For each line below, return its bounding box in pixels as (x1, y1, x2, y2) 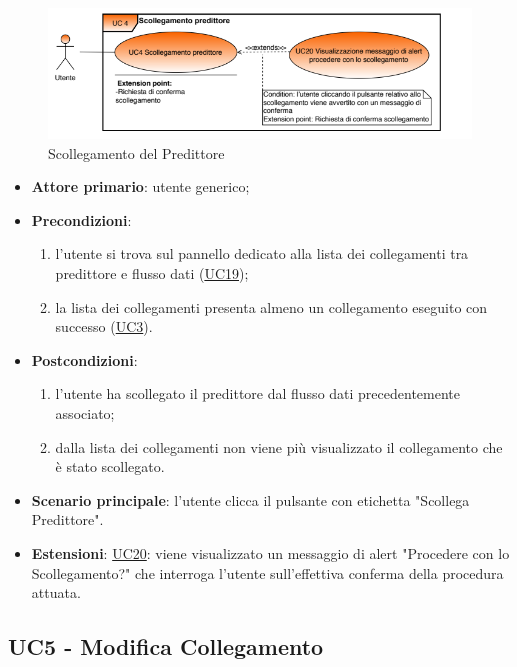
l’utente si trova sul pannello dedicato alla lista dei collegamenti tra (55, 243, 469, 264)
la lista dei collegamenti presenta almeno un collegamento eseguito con (55, 296, 488, 317)
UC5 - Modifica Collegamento (8, 631, 324, 662)
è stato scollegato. (55, 456, 165, 477)
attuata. (31, 582, 81, 603)
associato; (55, 402, 115, 423)
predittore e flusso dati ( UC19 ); (55, 262, 249, 283)
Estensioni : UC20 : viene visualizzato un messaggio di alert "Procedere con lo (31, 542, 510, 563)
